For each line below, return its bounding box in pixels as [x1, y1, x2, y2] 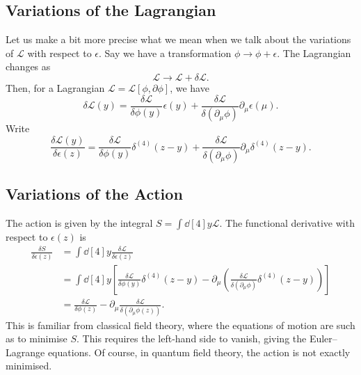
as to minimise [6, 331, 67, 346]
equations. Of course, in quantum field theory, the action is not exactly [47, 344, 351, 359]
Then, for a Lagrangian [6, 80, 105, 95]
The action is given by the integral [6, 216, 153, 230]
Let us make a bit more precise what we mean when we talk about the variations [6, 32, 351, 47]
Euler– [309, 331, 337, 346]
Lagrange [6, 344, 45, 359]
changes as [6, 59, 51, 74]
